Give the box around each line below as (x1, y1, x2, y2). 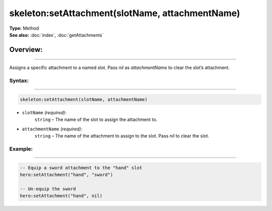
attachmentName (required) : (22, 126, 83, 132)
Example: (9, 145, 33, 152)
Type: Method (9, 25, 39, 31)
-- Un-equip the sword (20, 186, 76, 191)
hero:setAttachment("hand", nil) (20, 193, 103, 199)
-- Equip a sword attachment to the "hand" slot (20, 165, 143, 171)
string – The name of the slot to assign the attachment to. (34, 116, 158, 123)
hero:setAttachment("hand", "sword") (20, 172, 113, 177)
